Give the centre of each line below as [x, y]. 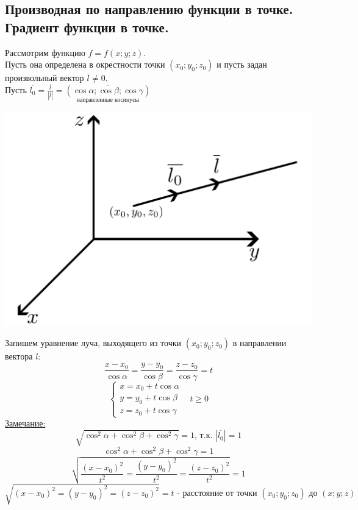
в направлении [260, 343]
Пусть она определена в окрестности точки [85, 64]
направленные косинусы [108, 100]
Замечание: [25, 423]
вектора [19, 356]
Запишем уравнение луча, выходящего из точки [93, 343]
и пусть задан [242, 64]
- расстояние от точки [217, 493]
